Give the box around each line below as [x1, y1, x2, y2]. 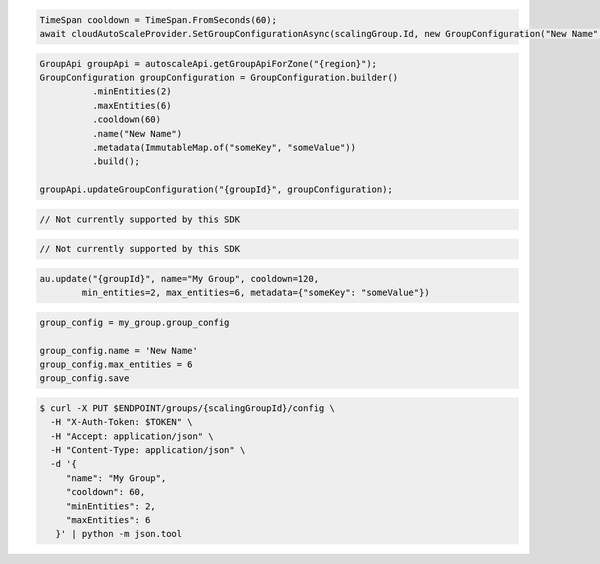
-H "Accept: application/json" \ [50, 430, 214, 442]
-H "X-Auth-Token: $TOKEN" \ [50, 416, 194, 428]
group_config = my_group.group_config [39, 316, 230, 328]
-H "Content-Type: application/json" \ [50, 445, 246, 456]
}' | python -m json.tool [55, 528, 183, 540]
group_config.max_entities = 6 [39, 358, 194, 370]
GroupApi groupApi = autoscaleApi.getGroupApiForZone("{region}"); [39, 58, 378, 69]
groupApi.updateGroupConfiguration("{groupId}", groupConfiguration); [39, 184, 394, 195]
